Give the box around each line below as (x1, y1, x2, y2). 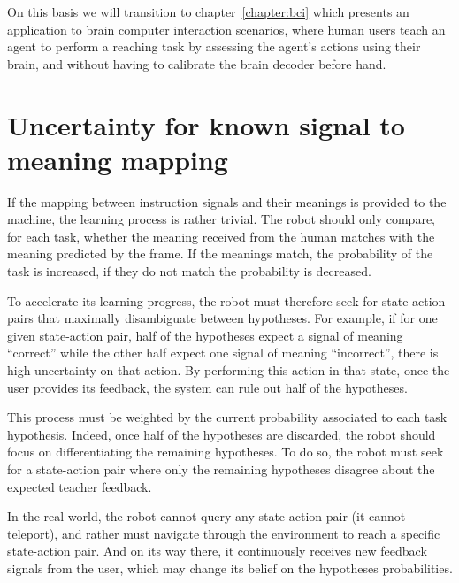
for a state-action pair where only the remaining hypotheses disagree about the (7, 460, 435, 478)
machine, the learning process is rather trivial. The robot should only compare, (7, 210, 435, 228)
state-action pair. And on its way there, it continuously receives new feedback (7, 541, 427, 560)
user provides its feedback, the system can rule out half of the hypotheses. (7, 378, 408, 396)
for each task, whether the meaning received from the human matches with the (7, 226, 435, 245)
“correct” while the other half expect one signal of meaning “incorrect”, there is (7, 343, 439, 362)
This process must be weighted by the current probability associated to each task (7, 408, 448, 426)
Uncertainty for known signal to (7, 106, 405, 142)
